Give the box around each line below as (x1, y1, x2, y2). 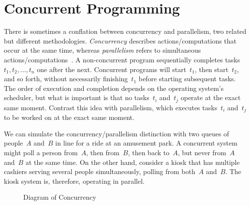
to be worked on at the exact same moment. (4, 112, 134, 122)
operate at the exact (180, 92, 241, 102)
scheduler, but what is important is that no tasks (4, 92, 149, 102)
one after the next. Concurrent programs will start (37, 64, 187, 74)
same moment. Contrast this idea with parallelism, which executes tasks (4, 102, 218, 112)
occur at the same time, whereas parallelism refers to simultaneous (4, 45, 201, 55)
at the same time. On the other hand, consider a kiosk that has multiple (25, 157, 240, 167)
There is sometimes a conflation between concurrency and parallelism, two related (4, 26, 247, 36)
